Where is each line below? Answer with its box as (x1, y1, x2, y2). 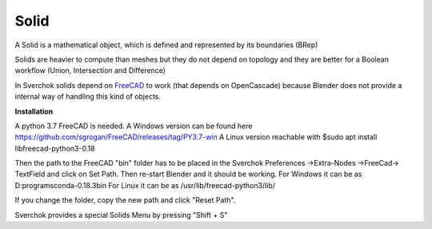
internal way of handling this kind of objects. (14, 92, 162, 102)
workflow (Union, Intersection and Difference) (14, 66, 166, 75)
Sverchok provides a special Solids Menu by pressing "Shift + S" (14, 210, 228, 219)
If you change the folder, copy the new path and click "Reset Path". (14, 195, 236, 205)
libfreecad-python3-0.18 (14, 143, 95, 153)
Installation (14, 106, 54, 116)
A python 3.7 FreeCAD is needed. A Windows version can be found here (14, 121, 253, 131)
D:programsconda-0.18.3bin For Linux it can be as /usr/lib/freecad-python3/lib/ (14, 180, 276, 190)
